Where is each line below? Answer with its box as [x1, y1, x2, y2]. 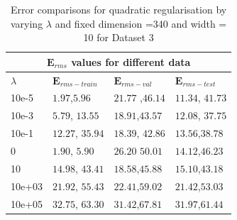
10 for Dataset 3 [83, 30, 154, 45]
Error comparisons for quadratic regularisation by [11, 2, 227, 16]
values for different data [71, 54, 191, 69]
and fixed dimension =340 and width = [55, 16, 227, 31]
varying [10, 16, 43, 31]
